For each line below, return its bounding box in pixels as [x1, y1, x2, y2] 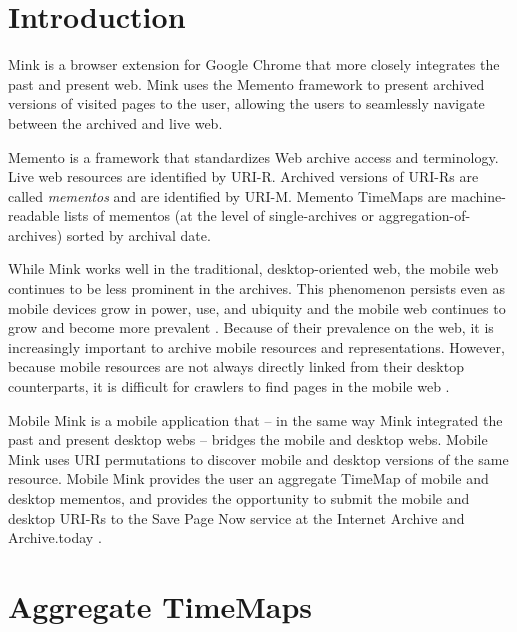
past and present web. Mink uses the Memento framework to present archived [8, 73, 485, 94]
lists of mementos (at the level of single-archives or [64, 205, 375, 226]
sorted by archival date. [66, 224, 211, 245]
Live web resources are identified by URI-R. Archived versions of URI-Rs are [8, 166, 479, 187]
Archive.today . [8, 527, 102, 548]
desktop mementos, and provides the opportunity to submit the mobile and [8, 488, 470, 508]
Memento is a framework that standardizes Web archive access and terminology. [8, 146, 499, 167]
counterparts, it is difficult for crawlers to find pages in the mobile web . [8, 376, 450, 397]
